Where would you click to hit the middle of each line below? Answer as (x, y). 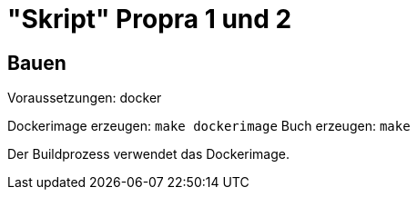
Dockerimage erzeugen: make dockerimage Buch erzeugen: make (209, 126)
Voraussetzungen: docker (85, 98)
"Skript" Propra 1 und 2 (150, 19)
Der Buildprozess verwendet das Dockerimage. (148, 154)
